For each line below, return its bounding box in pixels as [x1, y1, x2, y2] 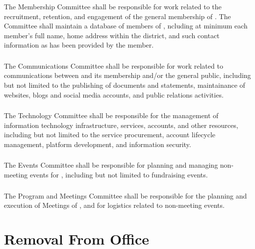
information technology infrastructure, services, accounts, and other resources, [4, 120, 238, 130]
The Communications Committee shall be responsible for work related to [4, 60, 223, 71]
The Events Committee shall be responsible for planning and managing [4, 160, 218, 170]
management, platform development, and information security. [4, 139, 191, 149]
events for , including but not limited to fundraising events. [29, 170, 208, 179]
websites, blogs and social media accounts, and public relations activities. [4, 89, 224, 100]
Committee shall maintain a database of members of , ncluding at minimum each [4, 21, 248, 31]
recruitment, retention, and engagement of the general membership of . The [4, 11, 231, 21]
